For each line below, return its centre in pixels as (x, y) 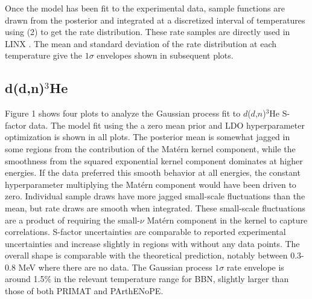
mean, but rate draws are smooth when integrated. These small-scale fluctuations (155, 207)
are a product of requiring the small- (72, 220)
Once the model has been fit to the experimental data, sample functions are (145, 8)
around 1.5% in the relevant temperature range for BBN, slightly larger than (147, 279)
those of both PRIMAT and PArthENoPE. (84, 291)
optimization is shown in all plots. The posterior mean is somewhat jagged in (148, 137)
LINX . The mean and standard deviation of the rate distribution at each (141, 43)
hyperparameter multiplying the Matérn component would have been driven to (151, 184)
